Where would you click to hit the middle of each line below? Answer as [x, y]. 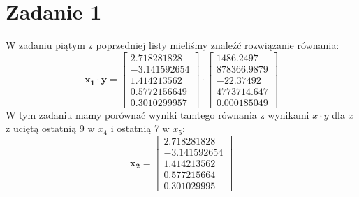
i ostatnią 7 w [140, 128]
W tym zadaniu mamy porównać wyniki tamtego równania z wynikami [157, 114]
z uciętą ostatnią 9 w [50, 128]
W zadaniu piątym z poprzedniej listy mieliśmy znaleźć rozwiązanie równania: [173, 45]
